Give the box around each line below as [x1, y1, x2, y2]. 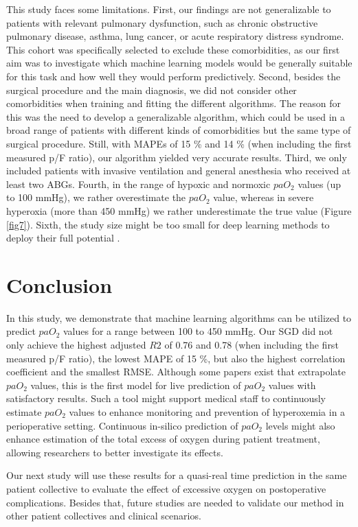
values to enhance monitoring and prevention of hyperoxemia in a [69, 404, 346, 419]
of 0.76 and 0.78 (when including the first [164, 338, 339, 351]
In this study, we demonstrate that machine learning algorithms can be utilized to [6, 310, 352, 325]
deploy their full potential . [6, 231, 120, 245]
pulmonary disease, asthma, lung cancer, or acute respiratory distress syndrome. [6, 29, 344, 43]
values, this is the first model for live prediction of [30, 377, 241, 392]
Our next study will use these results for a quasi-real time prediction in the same [6, 468, 347, 482]
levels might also [265, 418, 335, 432]
